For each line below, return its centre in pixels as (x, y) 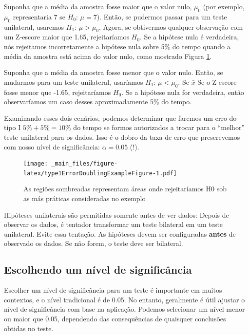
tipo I (12, 127)
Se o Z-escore (217, 82)
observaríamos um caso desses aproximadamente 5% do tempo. (98, 102)
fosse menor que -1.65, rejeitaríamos (57, 92)
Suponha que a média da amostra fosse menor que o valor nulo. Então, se (114, 72)
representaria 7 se (39, 16)
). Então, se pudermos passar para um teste (162, 16)
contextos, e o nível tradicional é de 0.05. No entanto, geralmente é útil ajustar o (124, 299)
